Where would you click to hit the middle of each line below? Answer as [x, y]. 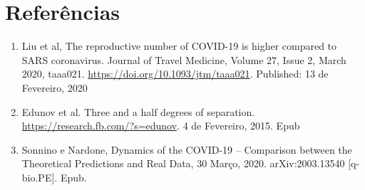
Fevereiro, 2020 [55, 87]
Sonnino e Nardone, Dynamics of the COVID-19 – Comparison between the [187, 149]
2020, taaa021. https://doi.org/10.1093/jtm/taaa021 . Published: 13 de [175, 74]
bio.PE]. [40, 177]
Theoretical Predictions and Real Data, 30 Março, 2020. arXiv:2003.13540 [183, 163]
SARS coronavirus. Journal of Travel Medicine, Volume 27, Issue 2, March [184, 59]
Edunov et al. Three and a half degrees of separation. [138, 111]
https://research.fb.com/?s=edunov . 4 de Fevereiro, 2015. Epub [161, 126]
